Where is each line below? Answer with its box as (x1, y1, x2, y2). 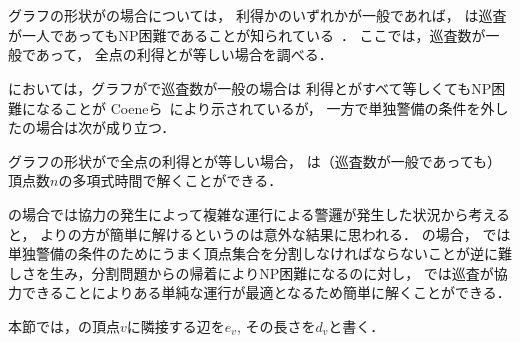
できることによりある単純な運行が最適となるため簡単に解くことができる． (21, 282, 511, 303)
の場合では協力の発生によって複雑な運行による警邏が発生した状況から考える (8, 203, 511, 224)
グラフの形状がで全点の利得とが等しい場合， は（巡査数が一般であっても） (8, 150, 502, 171)
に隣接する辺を (126, 315, 225, 336)
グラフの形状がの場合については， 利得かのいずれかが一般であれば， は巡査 (8, 5, 507, 26)
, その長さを (236, 315, 316, 336)
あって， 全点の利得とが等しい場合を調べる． (35, 44, 333, 65)
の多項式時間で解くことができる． (58, 170, 283, 191)
